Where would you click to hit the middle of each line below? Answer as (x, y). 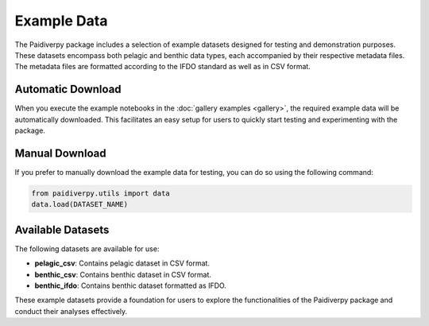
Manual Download (60, 153)
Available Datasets (62, 229)
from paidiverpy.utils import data (100, 193)
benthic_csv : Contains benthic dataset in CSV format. (123, 274)
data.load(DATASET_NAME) (80, 204)
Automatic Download (68, 89)
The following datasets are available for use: (87, 248)
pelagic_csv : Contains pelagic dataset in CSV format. (122, 263)
